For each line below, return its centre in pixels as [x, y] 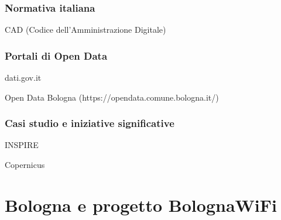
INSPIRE [22, 145]
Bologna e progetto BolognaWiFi [141, 204]
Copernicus [25, 165]
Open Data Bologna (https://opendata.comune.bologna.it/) [112, 97]
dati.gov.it [23, 78]
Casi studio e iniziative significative [90, 123]
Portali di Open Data [56, 55]
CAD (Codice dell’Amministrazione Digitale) [85, 30]
